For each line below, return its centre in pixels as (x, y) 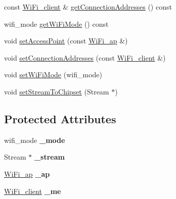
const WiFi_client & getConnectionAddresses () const (88, 7)
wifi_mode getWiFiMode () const (56, 23)
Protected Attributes (60, 118)
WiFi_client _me (33, 191)
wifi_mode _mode (35, 140)
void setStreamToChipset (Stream (57, 91)
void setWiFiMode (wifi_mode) (53, 74)
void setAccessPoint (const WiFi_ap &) (66, 41)
